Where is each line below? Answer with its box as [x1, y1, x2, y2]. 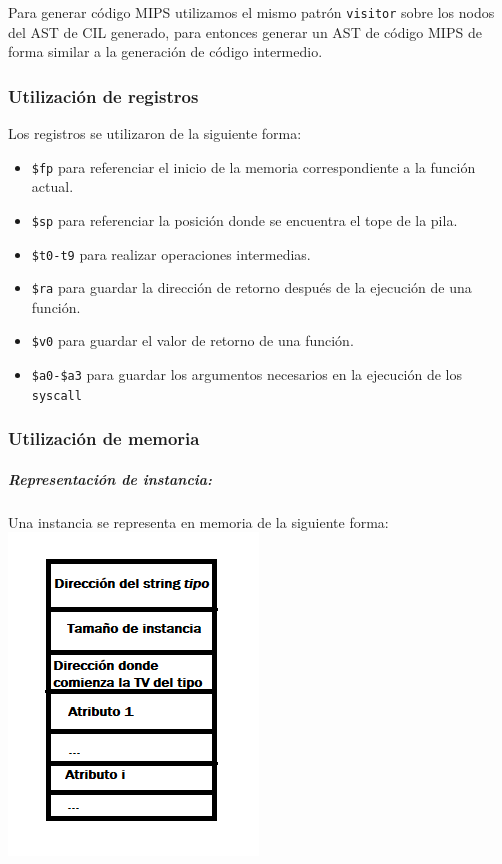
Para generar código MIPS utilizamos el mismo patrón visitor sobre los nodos [8, 2, 495, 22]
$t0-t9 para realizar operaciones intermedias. [31, 243, 311, 264]
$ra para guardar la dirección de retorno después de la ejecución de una [31, 277, 472, 298]
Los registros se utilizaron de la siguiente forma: [8, 123, 302, 144]
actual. [31, 176, 74, 197]
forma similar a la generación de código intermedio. [8, 41, 323, 62]
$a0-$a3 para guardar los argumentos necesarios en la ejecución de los [31, 364, 463, 385]
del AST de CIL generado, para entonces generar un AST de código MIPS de [8, 21, 482, 42]
